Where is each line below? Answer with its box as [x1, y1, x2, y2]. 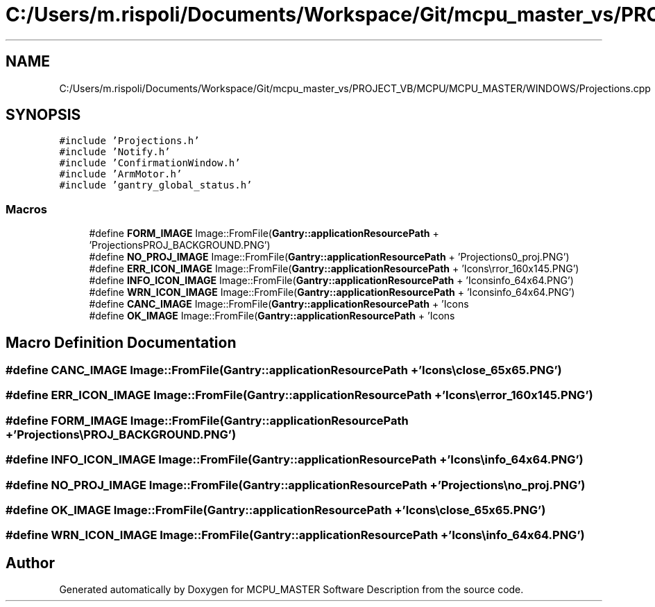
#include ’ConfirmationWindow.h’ [59, 157, 241, 169]
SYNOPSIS [6, 106, 81, 124]
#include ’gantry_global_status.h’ [59, 179, 253, 191]
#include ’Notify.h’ [59, 146, 171, 158]
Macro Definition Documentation [6, 333, 237, 351]
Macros [6, 202, 47, 216]
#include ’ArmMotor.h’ [59, 168, 182, 180]
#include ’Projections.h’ [59, 135, 200, 147]
